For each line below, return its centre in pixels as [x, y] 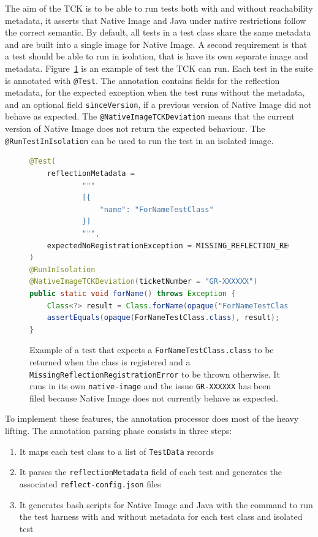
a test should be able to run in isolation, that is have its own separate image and [157, 56]
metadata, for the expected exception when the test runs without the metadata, [155, 92]
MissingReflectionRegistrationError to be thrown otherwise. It [155, 374]
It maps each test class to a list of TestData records [116, 451]
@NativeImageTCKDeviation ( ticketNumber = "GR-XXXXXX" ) [144, 282]
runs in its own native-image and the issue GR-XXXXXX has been [150, 386]
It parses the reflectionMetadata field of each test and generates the [151, 472]
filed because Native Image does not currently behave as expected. [154, 398]
